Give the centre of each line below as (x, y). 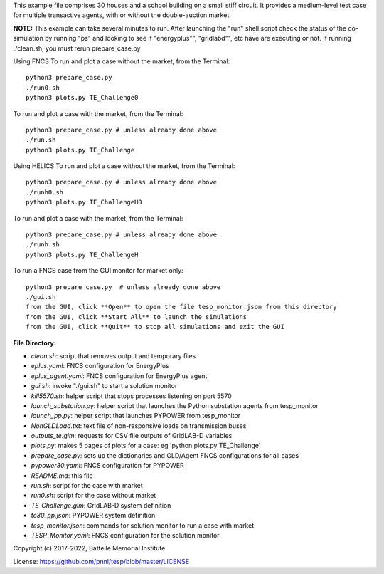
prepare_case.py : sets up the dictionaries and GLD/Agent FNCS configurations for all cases (165, 455)
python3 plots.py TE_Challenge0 (82, 98)
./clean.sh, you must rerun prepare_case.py (77, 48)
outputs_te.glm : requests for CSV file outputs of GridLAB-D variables (132, 436)
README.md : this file (62, 475)
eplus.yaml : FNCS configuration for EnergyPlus (100, 366)
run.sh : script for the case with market (87, 486)
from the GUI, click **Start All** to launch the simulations (137, 317)
